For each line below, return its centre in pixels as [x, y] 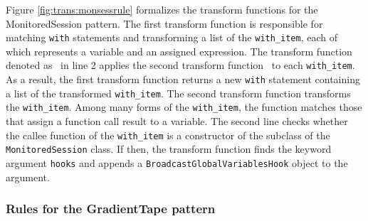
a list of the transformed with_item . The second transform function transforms [178, 93]
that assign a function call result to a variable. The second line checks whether [177, 121]
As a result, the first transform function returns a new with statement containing [183, 79]
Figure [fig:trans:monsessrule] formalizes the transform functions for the [162, 9]
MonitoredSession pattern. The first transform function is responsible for [164, 23]
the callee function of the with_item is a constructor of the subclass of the [168, 135]
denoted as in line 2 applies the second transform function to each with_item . [180, 65]
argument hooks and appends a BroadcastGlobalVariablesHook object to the [177, 162]
